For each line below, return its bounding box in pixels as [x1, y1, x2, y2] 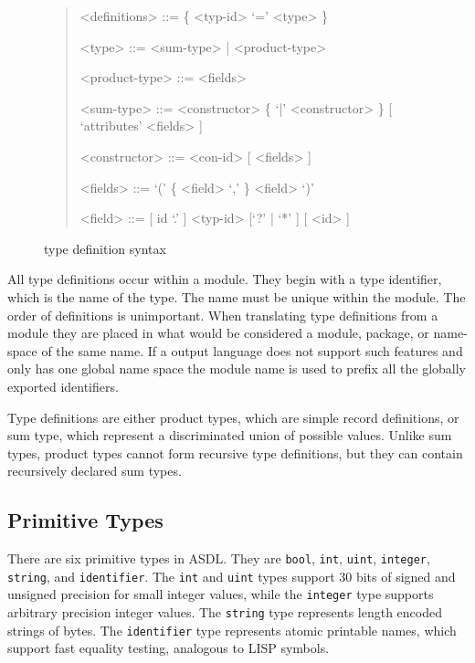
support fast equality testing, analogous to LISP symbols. [7, 638, 330, 658]
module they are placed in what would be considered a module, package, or [7, 323, 429, 342]
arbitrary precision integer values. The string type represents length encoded [7, 603, 442, 622]
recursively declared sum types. [7, 461, 182, 480]
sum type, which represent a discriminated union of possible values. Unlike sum [7, 426, 452, 445]
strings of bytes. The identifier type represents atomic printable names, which [7, 620, 457, 639]
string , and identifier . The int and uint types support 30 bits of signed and [7, 566, 456, 585]
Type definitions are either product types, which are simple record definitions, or [7, 407, 459, 426]
